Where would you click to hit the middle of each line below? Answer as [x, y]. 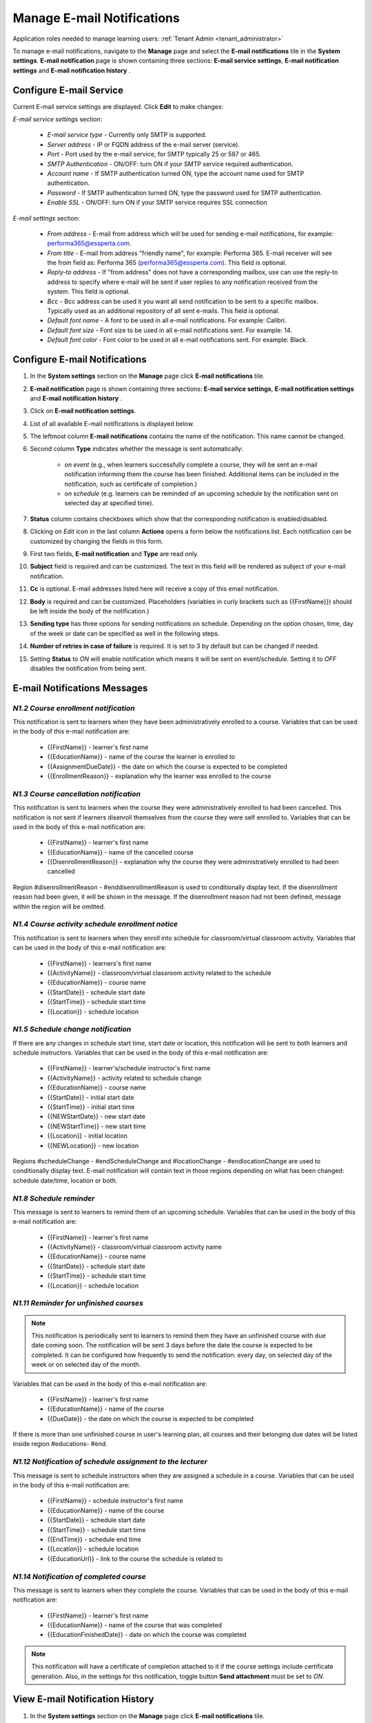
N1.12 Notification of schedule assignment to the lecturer [110, 1462]
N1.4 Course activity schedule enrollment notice [95, 924]
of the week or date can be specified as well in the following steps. [125, 633]
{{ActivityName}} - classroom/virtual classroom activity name [134, 1247]
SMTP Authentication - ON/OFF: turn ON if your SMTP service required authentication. [170, 164]
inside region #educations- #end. [60, 1444]
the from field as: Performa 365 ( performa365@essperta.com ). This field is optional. [167, 263]
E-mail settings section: [46, 218]
